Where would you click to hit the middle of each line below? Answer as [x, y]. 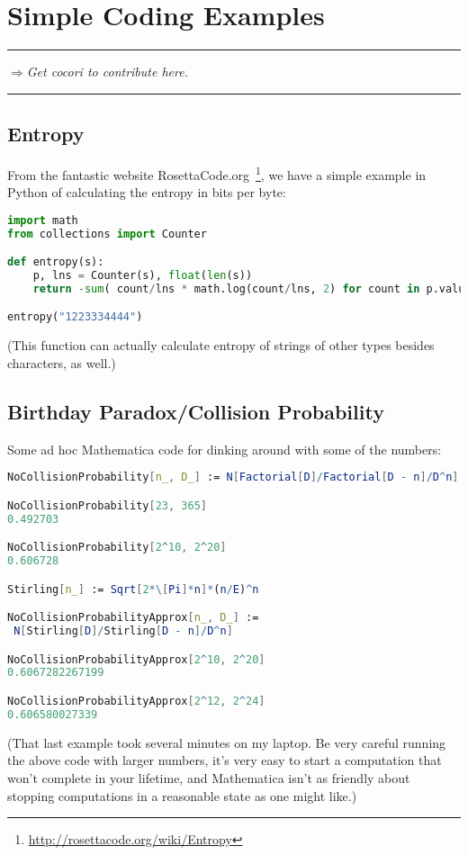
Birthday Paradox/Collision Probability [196, 411]
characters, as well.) [62, 362]
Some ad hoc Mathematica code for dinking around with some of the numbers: [225, 449]
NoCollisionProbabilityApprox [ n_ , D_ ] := [133, 618]
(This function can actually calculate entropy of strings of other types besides [221, 345]
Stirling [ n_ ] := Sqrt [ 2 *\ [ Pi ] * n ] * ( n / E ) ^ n [133, 589]
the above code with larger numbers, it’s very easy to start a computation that [225, 760]
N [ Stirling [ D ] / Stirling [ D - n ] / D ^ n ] [123, 631]
